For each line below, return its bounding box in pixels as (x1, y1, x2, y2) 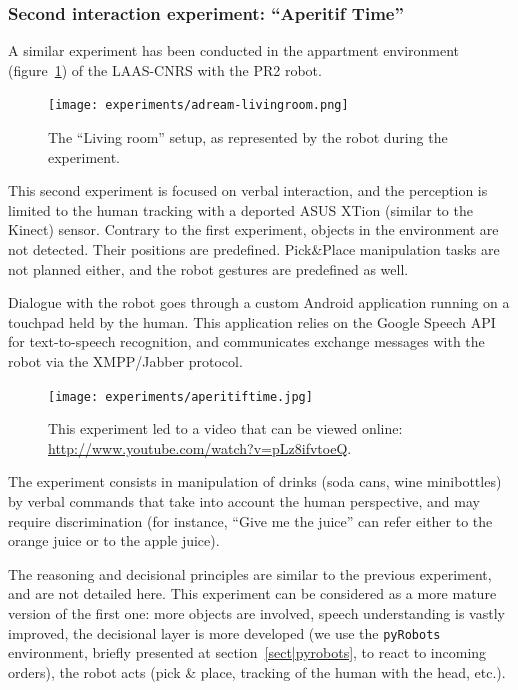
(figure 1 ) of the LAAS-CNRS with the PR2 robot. (8, 59, 322, 80)
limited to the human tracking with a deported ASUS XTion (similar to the (8, 199, 473, 220)
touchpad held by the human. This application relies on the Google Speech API (8, 311, 496, 332)
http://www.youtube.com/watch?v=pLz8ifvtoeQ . (48, 437, 352, 458)
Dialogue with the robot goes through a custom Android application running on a (8, 292, 510, 313)
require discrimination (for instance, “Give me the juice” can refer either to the (8, 510, 493, 531)
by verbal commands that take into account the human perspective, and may (8, 491, 480, 512)
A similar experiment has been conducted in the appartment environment (8, 40, 460, 61)
